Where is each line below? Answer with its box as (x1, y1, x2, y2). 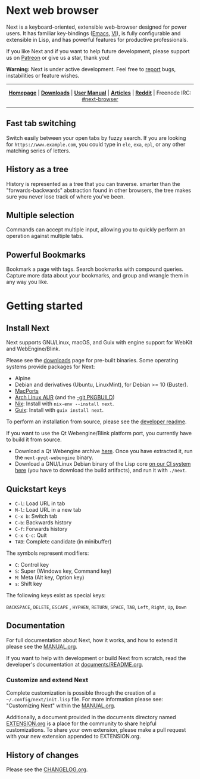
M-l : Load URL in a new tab (14, 506, 82, 513)
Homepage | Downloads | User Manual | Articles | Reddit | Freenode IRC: (8, 89, 192, 96)
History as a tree (6, 164, 68, 175)
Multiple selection (6, 210, 74, 220)
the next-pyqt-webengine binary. (14, 454, 93, 461)
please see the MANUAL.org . (6, 643, 77, 650)
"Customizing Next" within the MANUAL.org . (6, 702, 116, 709)
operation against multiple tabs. (6, 233, 84, 240)
